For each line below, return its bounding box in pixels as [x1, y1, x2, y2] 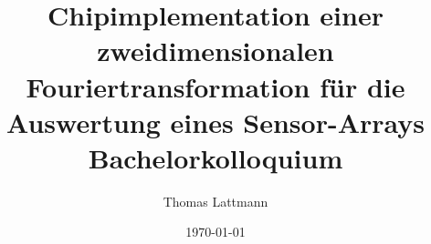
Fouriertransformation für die [26, 67, 405, 105]
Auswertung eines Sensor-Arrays [5, 103, 426, 140]
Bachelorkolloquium [88, 138, 343, 176]
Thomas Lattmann [163, 191, 268, 210]
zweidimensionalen [97, 32, 334, 69]
